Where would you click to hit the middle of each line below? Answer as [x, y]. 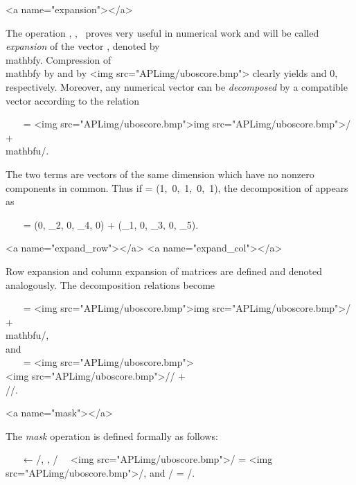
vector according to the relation [73, 100]
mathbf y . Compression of [59, 59]
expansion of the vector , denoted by [83, 46]
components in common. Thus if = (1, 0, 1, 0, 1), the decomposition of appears [177, 187]
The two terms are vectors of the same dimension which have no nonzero [160, 174]
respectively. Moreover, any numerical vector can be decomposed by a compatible [177, 86]
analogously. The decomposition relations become [110, 284]
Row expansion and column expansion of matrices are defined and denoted [164, 271]
